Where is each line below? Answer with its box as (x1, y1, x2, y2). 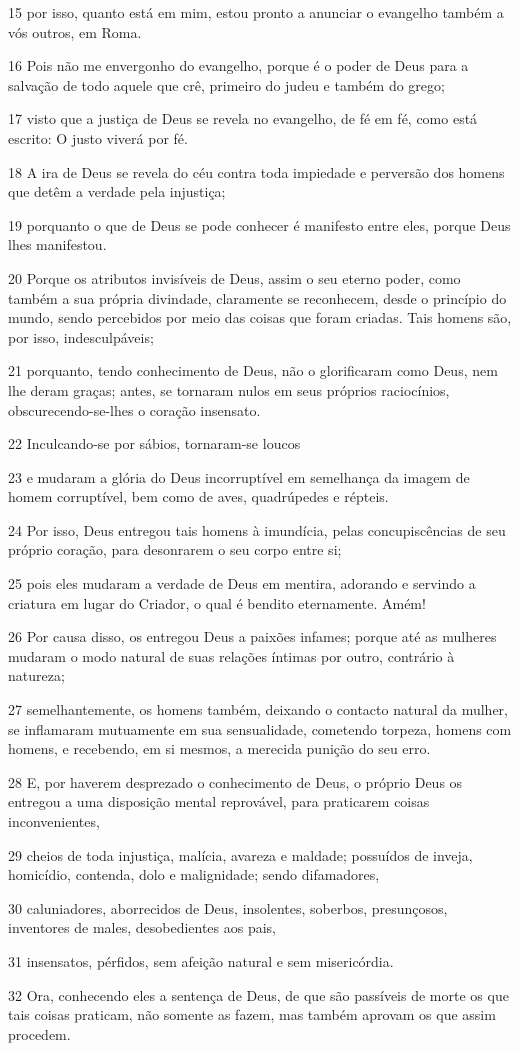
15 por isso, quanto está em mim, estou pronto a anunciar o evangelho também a (8, 2, 504, 22)
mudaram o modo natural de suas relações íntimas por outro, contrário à (8, 645, 455, 666)
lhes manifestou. (8, 234, 107, 255)
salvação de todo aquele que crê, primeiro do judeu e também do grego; (8, 74, 445, 95)
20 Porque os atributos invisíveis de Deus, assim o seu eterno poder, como (8, 267, 461, 288)
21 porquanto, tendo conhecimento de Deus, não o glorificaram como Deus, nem (8, 360, 498, 381)
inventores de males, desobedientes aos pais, (8, 917, 277, 938)
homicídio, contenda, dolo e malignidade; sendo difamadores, (8, 864, 380, 885)
